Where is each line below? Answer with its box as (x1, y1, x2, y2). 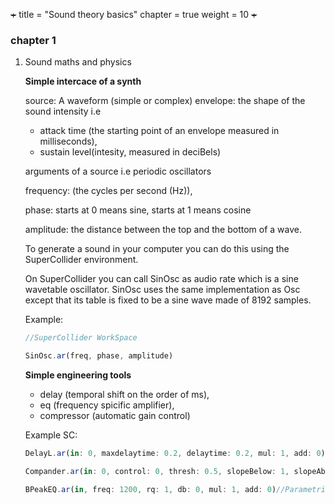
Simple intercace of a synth (24, 75, 142, 88)
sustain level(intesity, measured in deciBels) (39, 146, 222, 158)
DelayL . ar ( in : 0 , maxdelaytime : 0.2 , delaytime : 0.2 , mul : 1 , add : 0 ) (24, 449, 326, 459)
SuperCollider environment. (24, 254, 139, 266)
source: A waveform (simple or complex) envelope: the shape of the (24, 95, 306, 107)
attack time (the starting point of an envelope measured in (39, 125, 280, 137)
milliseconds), (39, 135, 98, 148)
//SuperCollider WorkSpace (24, 333, 138, 343)
